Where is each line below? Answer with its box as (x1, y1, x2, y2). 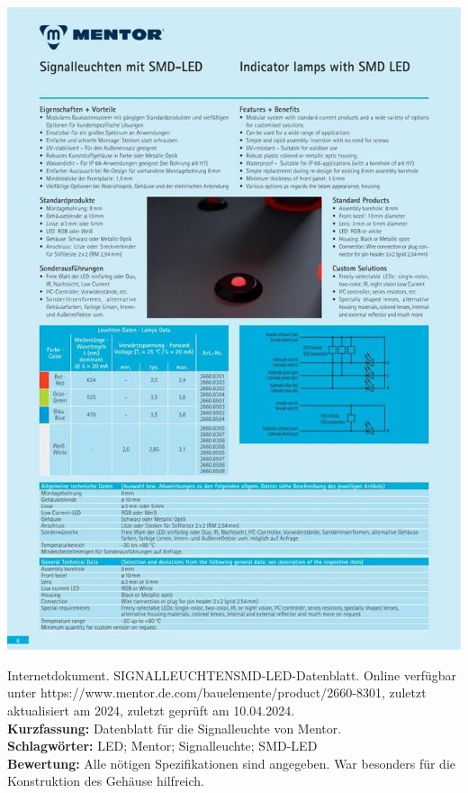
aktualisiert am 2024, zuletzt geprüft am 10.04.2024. (7, 701, 295, 720)
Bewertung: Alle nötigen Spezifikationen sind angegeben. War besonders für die (7, 753, 455, 772)
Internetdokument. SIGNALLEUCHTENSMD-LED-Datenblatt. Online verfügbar (7, 665, 457, 684)
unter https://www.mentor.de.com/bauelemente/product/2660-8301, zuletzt (7, 683, 427, 702)
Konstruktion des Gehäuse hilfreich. (7, 771, 204, 790)
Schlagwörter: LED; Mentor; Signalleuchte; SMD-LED (7, 736, 318, 755)
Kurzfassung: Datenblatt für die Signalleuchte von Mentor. (7, 718, 342, 737)
